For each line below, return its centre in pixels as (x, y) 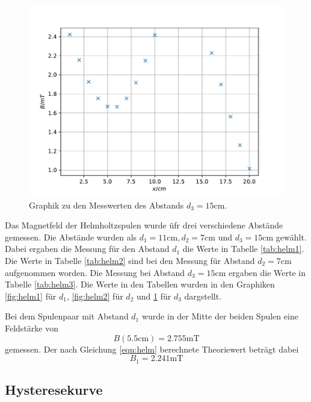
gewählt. (291, 237)
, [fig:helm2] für (95, 296)
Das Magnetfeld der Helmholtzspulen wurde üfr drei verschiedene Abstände (144, 225)
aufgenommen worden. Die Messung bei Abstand (95, 272)
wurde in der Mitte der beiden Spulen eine (220, 316)
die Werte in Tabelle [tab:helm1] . (243, 249)
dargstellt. (203, 296)
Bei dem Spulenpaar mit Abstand (67, 316)
